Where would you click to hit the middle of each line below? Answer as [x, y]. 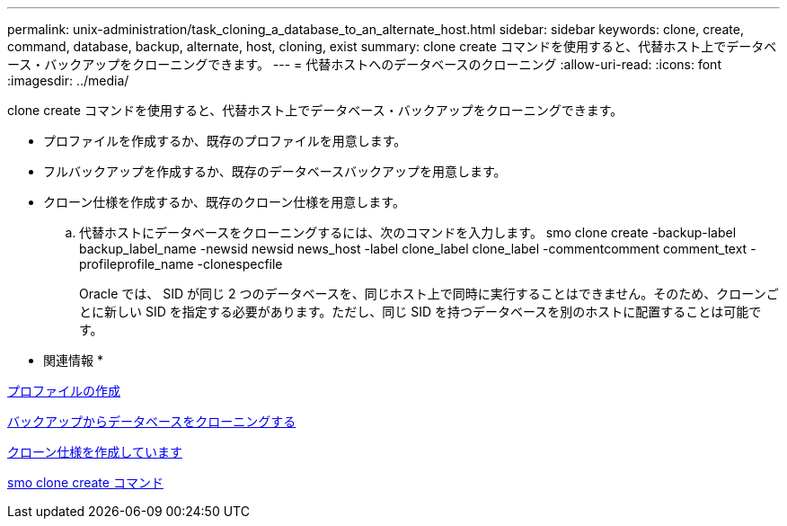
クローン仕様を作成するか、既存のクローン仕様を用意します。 [224, 202]
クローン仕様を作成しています [95, 452]
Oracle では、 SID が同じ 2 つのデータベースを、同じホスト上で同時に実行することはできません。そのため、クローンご [429, 294]
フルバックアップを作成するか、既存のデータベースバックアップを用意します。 [275, 171]
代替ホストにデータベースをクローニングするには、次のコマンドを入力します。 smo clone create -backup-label [408, 232]
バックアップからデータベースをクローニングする [152, 421]
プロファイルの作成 [64, 391]
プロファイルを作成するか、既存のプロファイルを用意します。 [225, 141]
